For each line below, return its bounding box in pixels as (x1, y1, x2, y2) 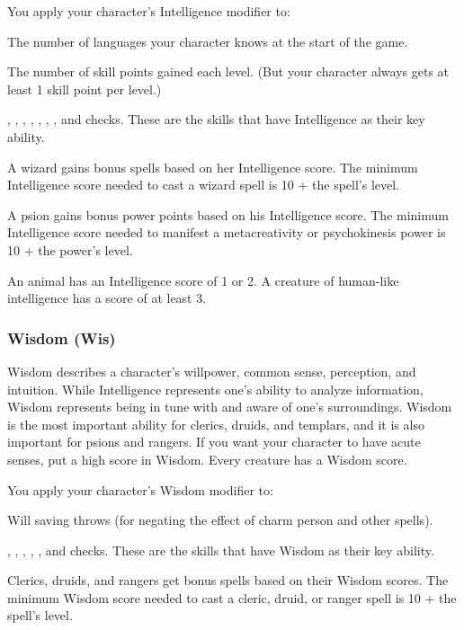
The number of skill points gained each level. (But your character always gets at (7, 62, 450, 81)
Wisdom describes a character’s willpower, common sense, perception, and (7, 361, 416, 380)
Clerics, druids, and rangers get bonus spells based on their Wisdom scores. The (7, 571, 449, 590)
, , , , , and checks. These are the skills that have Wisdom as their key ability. (7, 540, 434, 559)
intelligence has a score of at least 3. (7, 288, 207, 307)
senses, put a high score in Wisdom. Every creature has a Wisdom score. (7, 449, 407, 468)
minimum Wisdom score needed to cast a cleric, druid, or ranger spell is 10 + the (7, 588, 457, 607)
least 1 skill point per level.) (7, 79, 162, 98)
